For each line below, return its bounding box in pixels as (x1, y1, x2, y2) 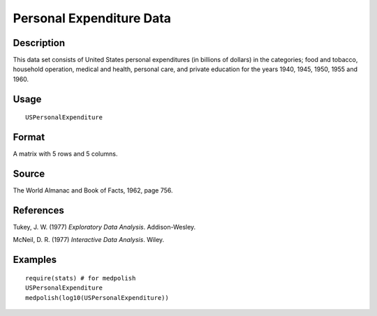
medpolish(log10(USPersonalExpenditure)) (25, 294, 169, 301)
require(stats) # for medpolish (25, 274, 136, 282)
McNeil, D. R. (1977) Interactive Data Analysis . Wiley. (13, 236, 165, 244)
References (13, 204, 64, 216)
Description (13, 37, 66, 49)
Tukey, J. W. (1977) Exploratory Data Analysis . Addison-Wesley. (13, 223, 196, 231)
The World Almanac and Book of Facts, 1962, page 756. (13, 186, 173, 195)
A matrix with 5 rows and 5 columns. (13, 150, 118, 158)
